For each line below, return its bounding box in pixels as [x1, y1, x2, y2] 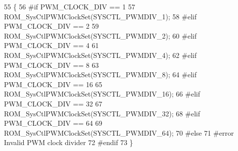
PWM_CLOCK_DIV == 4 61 [4, 40, 99, 50]
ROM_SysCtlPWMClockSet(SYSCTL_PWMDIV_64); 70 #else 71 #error [4, 127, 234, 138]
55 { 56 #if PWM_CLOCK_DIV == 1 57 [4, 1, 136, 11]
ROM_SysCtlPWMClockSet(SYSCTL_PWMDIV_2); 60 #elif [4, 30, 197, 41]
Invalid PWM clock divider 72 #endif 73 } [4, 137, 133, 148]
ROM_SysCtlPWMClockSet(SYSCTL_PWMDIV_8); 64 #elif [4, 69, 197, 80]
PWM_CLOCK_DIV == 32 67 [4, 98, 102, 108]
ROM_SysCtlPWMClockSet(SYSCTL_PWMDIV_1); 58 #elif [4, 11, 197, 21]
